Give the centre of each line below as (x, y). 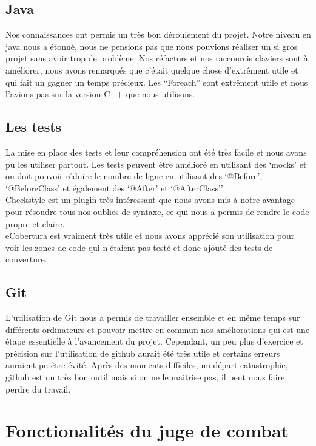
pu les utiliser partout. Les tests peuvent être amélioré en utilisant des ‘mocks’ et (156, 164)
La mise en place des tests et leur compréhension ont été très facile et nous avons (156, 152)
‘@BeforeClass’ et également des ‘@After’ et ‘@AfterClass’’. (115, 187)
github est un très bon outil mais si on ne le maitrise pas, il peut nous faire (145, 377)
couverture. (26, 259)
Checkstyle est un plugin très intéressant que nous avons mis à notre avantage (150, 200)
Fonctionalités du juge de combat (147, 431)
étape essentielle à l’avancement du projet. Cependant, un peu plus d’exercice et (154, 341)
